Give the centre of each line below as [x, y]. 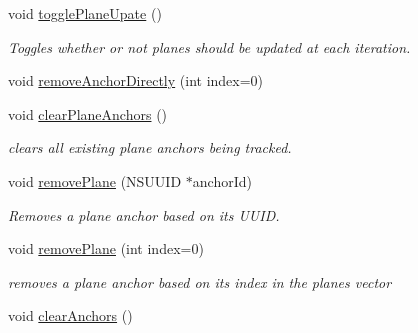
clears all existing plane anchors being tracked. [150, 147]
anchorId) [222, 180]
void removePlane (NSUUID [95, 180]
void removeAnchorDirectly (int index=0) [136, 80]
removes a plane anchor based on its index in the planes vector [200, 281]
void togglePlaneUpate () [85, 13]
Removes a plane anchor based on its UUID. [144, 214]
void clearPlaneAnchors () [88, 113]
